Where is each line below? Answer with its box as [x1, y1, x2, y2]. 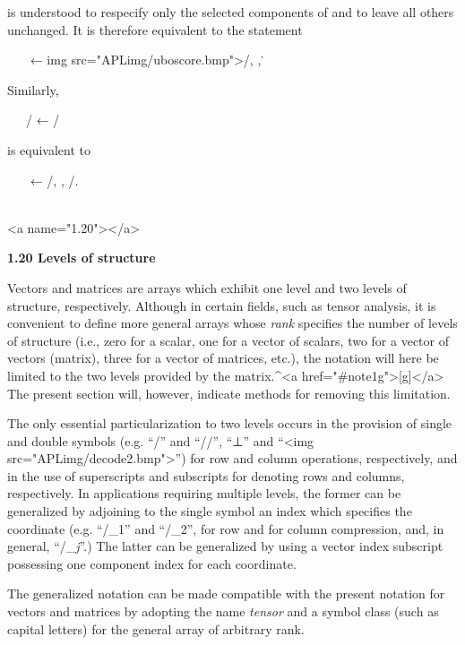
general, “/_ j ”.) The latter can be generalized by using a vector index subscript [7, 537, 443, 555]
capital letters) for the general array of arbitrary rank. [7, 619, 305, 638]
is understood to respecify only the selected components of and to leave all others [7, 3, 454, 21]
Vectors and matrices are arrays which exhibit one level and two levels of [7, 278, 407, 297]
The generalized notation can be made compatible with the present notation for [7, 584, 445, 603]
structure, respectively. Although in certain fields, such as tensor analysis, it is [7, 296, 436, 314]
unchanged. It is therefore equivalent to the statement [7, 20, 303, 39]
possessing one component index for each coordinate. [7, 554, 297, 572]
